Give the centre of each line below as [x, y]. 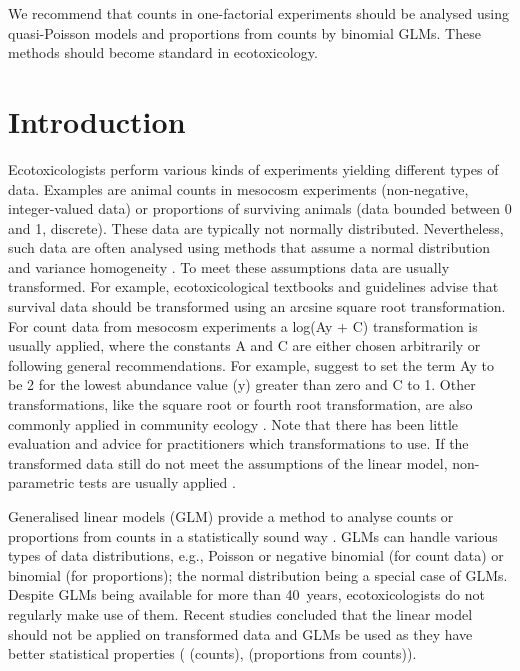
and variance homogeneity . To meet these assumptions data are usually [229, 266]
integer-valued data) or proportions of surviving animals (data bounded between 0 [260, 208]
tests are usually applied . [157, 482]
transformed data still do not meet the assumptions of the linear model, [228, 462]
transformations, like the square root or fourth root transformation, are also [240, 404]
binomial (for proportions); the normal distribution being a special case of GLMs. [258, 574]
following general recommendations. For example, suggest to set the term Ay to [251, 364]
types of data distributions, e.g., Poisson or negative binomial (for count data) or [256, 555]
